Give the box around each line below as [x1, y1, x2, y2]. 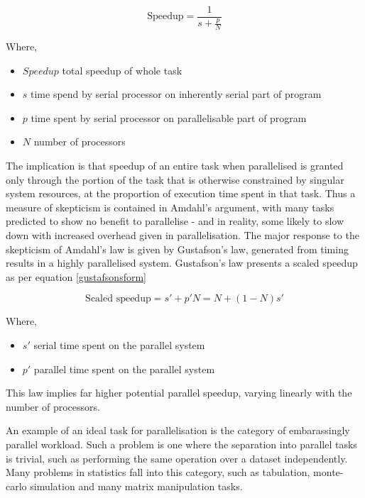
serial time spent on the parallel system [33, 337, 205, 352]
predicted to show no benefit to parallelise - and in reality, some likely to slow [6, 214, 344, 228]
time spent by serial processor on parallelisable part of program [31, 110, 307, 125]
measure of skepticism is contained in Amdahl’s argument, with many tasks [6, 199, 334, 214]
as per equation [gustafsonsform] [6, 269, 146, 284]
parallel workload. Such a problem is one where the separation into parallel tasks [6, 436, 357, 451]
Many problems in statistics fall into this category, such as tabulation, [6, 465, 310, 480]
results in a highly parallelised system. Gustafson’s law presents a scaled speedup [6, 255, 358, 270]
